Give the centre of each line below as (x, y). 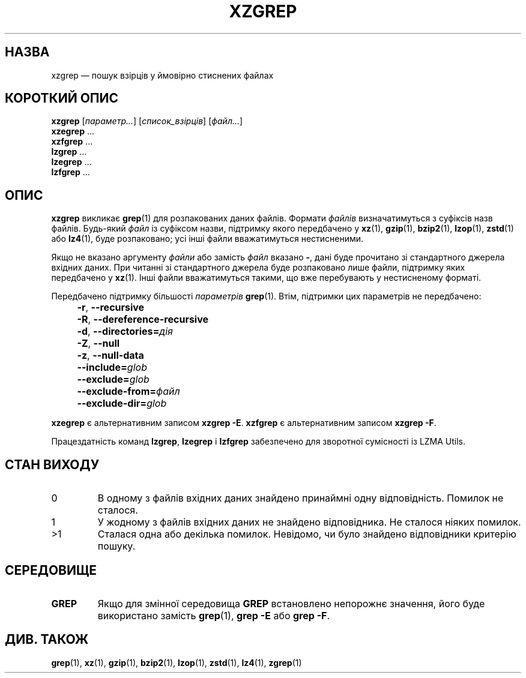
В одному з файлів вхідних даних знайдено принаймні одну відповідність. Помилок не (301, 498)
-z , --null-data (110, 355)
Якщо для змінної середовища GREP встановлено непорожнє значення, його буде (291, 603)
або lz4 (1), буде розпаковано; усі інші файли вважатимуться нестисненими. (207, 239)
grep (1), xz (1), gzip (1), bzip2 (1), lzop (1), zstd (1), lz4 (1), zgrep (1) (177, 662)
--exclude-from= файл (128, 391)
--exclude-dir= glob (122, 403)
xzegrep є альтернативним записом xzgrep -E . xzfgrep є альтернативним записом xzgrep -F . (244, 423)
